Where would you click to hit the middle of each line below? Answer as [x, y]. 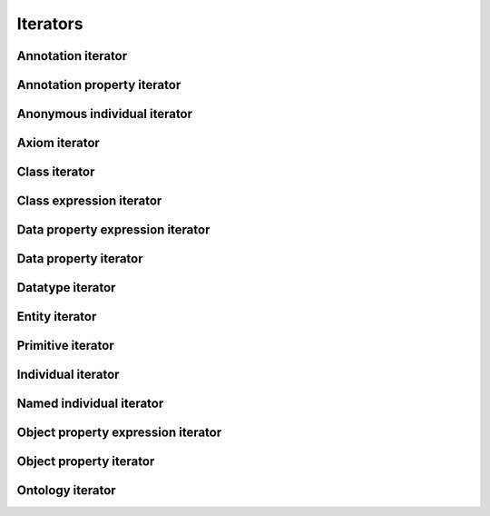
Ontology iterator [67, 491]
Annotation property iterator [99, 85]
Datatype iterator [66, 288]
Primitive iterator [65, 346]
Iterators [50, 24]
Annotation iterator [72, 56]
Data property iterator [80, 259]
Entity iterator [57, 317]
